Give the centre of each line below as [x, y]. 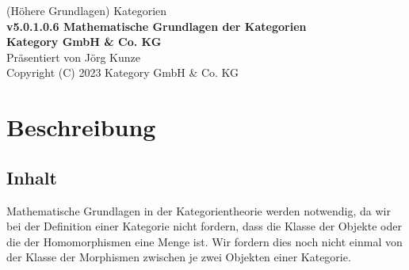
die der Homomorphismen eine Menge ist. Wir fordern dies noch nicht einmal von [204, 241]
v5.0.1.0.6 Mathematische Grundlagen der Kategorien [157, 26]
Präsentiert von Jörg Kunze [73, 57]
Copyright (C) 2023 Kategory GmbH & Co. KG [123, 72]
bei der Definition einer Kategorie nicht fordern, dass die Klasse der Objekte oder [204, 226]
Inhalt [32, 177]
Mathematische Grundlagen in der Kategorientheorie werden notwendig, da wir [199, 210]
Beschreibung [81, 127]
